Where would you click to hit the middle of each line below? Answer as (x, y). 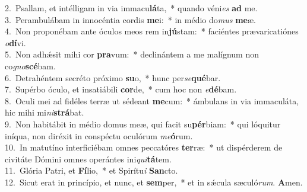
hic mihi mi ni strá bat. (45, 112)
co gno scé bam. (30, 65)
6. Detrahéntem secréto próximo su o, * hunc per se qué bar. (113, 77)
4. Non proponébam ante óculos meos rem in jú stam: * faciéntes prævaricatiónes (152, 31)
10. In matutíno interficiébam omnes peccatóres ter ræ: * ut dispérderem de (144, 147)
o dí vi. (15, 42)
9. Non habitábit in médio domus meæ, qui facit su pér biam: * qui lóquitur (143, 124)
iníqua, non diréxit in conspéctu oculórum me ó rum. (99, 135)
